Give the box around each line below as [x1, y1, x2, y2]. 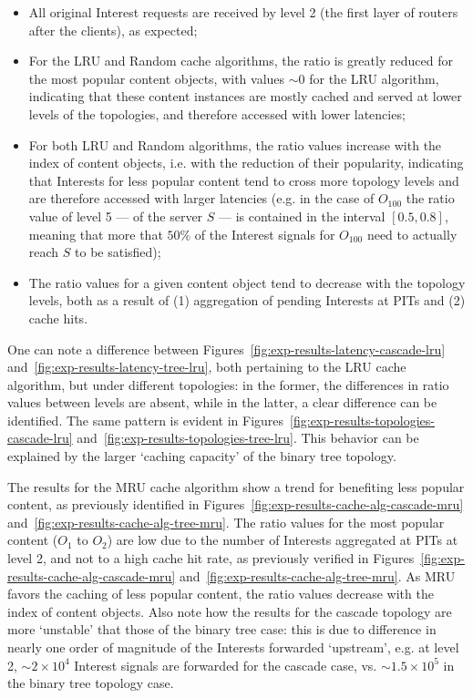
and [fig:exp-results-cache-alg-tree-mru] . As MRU [179, 566, 456, 585]
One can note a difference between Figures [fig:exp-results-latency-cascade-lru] [7, 339, 446, 358]
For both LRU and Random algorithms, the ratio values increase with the [28, 135, 442, 154]
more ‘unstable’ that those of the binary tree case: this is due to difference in [7, 620, 437, 639]
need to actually [366, 224, 458, 243]
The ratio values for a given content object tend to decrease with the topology [28, 272, 466, 292]
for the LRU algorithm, [309, 68, 439, 87]
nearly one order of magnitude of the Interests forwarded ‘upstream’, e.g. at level [7, 638, 459, 656]
